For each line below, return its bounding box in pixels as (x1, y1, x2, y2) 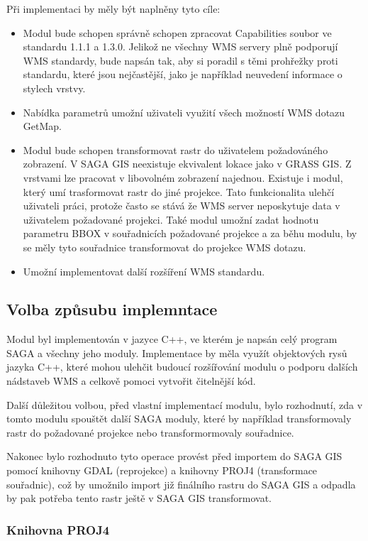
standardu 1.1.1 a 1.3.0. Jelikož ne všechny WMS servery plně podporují (23, 39, 338, 54)
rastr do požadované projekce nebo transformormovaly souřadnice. (6, 425, 294, 439)
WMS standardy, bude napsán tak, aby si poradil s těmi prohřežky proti (23, 53, 338, 67)
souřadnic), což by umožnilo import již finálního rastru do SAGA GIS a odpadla (6, 476, 356, 491)
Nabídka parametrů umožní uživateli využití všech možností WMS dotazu (23, 104, 345, 119)
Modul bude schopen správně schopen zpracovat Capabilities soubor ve (23, 25, 332, 40)
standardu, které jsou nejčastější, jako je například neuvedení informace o (23, 67, 342, 82)
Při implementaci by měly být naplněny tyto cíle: (6, 1, 221, 16)
